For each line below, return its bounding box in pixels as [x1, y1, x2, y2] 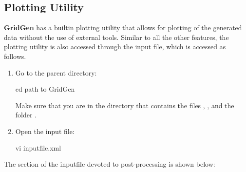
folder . [15, 110, 37, 120]
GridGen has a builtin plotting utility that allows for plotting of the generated [4, 22, 242, 33]
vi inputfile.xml [15, 142, 61, 153]
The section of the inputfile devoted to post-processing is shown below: [4, 159, 215, 169]
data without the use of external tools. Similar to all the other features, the [4, 32, 229, 42]
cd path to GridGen [15, 84, 75, 94]
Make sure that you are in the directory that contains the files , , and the [15, 100, 234, 110]
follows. [4, 51, 26, 61]
